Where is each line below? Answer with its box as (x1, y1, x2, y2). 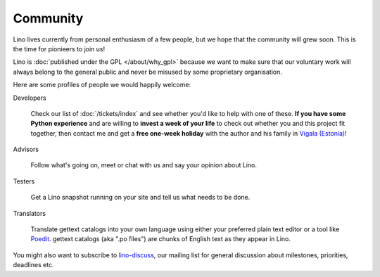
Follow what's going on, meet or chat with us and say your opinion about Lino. (30, 161, 257, 169)
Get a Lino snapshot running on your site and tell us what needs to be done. (30, 193, 251, 202)
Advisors (13, 145, 39, 154)
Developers (13, 94, 46, 102)
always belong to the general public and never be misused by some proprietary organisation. (13, 67, 283, 76)
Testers (13, 176, 35, 186)
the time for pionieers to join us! (13, 44, 106, 53)
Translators (13, 209, 46, 217)
